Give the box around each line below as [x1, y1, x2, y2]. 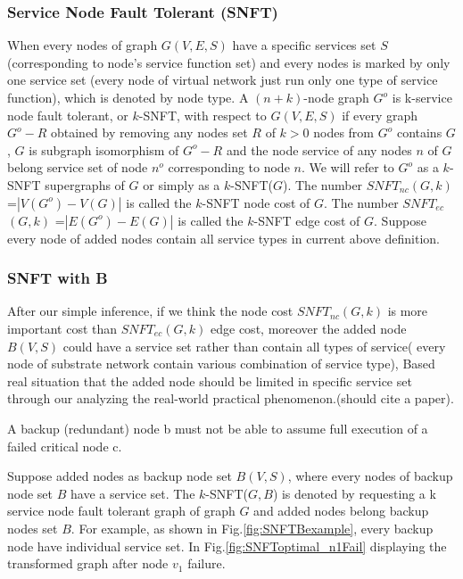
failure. [187, 554, 226, 573]
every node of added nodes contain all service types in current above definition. [7, 228, 440, 247]
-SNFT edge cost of [253, 211, 360, 229]
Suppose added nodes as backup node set [7, 467, 232, 485]
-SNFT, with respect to [138, 105, 267, 124]
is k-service [392, 88, 452, 106]
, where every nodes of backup [287, 467, 453, 485]
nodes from [313, 123, 375, 142]
